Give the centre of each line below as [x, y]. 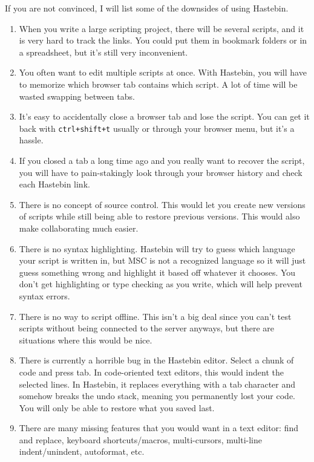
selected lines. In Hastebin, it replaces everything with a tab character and [157, 384]
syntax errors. [44, 295]
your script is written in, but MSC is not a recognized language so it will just [162, 260]
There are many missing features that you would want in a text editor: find [159, 428]
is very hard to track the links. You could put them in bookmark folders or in [163, 40]
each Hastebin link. [54, 184]
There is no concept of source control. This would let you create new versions [162, 204]
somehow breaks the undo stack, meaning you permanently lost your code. [157, 396]
